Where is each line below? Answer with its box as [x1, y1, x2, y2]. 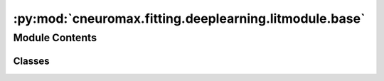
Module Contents [13, 31, 97, 44]
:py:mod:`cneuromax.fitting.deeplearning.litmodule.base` [13, 11, 366, 26]
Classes [13, 55, 50, 67]
